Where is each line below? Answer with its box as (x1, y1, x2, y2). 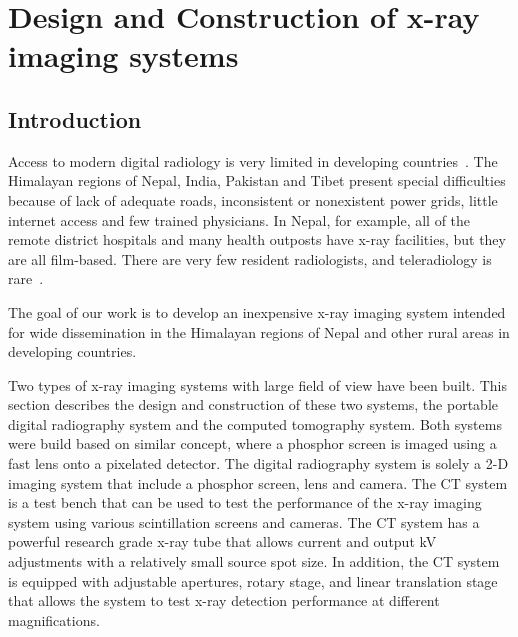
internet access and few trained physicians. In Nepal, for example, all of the (8, 209, 471, 230)
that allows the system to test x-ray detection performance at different (8, 590, 440, 611)
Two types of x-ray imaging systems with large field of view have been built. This (8, 374, 507, 395)
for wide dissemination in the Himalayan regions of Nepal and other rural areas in (8, 321, 510, 342)
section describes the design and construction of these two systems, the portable (8, 394, 498, 415)
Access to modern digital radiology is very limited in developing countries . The (8, 150, 498, 171)
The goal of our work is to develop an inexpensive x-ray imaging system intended (8, 301, 506, 322)
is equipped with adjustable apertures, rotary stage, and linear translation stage (8, 570, 498, 591)
